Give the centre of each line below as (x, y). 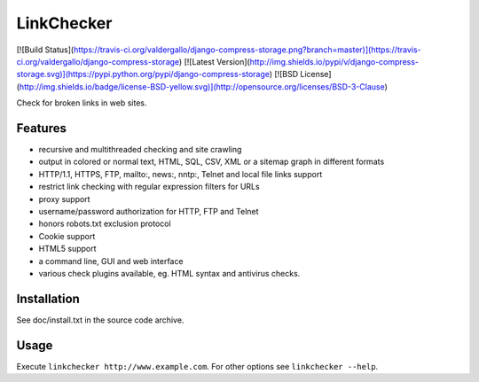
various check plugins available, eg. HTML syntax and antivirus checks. (169, 273)
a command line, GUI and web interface (111, 261)
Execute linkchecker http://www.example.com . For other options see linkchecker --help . (197, 366)
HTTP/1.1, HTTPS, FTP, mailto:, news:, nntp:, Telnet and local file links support (181, 174)
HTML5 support (67, 249)
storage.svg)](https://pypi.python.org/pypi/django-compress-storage (143, 74)
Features (41, 128)
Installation (48, 298)
